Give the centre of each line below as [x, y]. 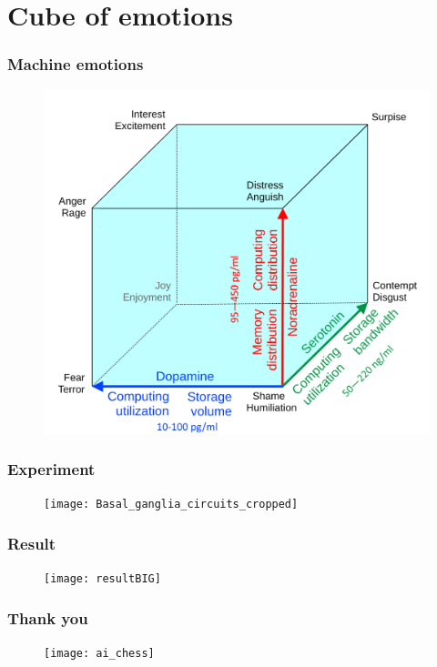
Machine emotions [76, 64]
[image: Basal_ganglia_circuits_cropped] [171, 505]
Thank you [48, 617]
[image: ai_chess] [99, 654]
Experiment [51, 469]
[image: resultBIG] [102, 579]
